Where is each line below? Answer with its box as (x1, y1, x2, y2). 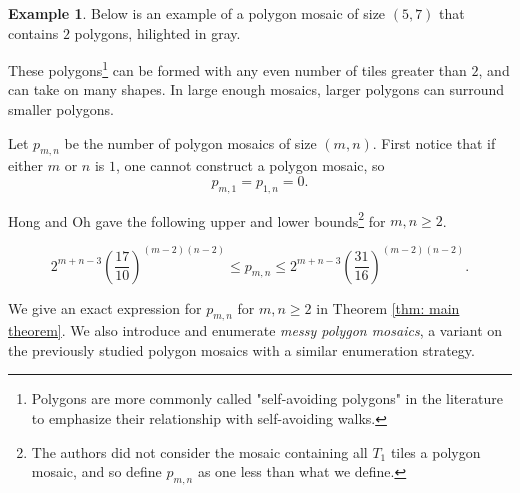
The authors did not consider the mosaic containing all (31, 441, 368, 462)
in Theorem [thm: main (316, 297, 460, 318)
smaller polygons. (8, 99, 114, 120)
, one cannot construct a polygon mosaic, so (115, 155, 385, 176)
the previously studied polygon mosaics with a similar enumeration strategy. (8, 339, 475, 360)
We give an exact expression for (8, 297, 202, 318)
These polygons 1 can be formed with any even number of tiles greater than (8, 57, 467, 80)
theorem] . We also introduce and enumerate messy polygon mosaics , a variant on (8, 320, 503, 341)
